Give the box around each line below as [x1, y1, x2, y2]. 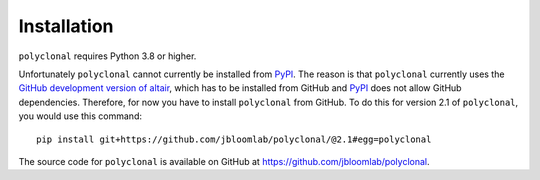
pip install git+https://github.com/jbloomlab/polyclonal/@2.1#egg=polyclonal [36, 133, 432, 145]
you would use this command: [18, 110, 142, 122]
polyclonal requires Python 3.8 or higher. [18, 50, 197, 62]
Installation [18, 15, 114, 37]
